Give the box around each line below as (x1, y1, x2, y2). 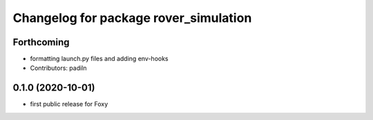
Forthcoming (12, 36, 70, 48)
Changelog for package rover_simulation (12, 10, 252, 25)
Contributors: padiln (30, 64, 87, 72)
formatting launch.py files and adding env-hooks (30, 55, 169, 63)
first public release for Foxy (30, 100, 108, 108)
